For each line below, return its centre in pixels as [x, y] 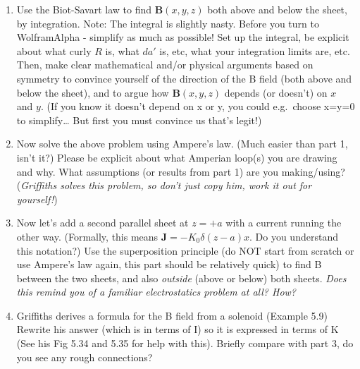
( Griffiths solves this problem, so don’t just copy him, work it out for [164, 185]
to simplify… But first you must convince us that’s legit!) [139, 120]
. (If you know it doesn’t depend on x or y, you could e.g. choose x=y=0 [198, 106]
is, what [122, 50]
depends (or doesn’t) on [276, 92]
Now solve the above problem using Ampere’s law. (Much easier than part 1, [182, 144]
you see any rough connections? [85, 357]
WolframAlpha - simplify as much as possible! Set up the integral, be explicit [183, 37]
